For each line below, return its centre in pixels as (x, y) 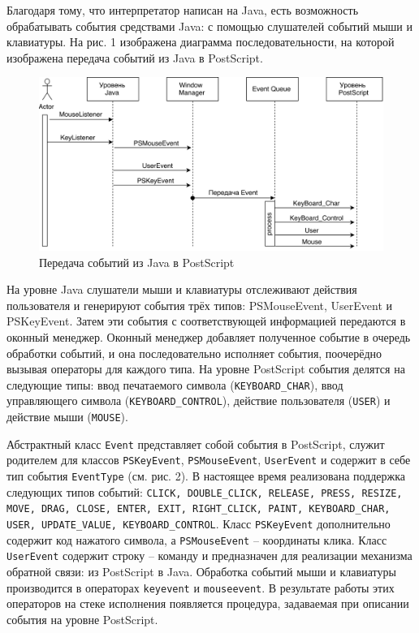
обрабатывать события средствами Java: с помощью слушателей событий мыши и (210, 26)
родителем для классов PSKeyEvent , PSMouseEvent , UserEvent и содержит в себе (209, 460)
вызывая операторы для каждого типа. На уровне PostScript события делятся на (206, 369)
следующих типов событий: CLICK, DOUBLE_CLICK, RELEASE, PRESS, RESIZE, (205, 491)
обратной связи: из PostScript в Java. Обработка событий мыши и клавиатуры (201, 571)
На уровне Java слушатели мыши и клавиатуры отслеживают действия (182, 289)
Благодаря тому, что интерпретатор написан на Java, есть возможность (183, 10)
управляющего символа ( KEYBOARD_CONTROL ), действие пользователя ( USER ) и (199, 400)
